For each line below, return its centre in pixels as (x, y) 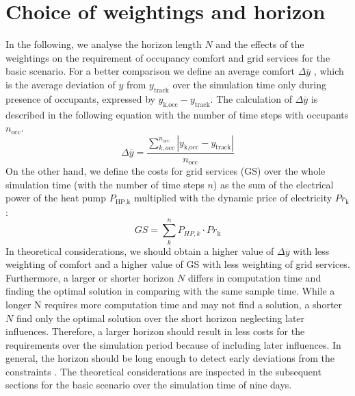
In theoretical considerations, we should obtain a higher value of (140, 250)
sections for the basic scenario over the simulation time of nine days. (149, 385)
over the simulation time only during (249, 84)
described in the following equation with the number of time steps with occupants (177, 114)
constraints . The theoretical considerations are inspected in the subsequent (163, 371)
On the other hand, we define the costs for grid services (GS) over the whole (166, 171)
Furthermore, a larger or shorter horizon (90, 277)
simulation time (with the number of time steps (105, 184)
